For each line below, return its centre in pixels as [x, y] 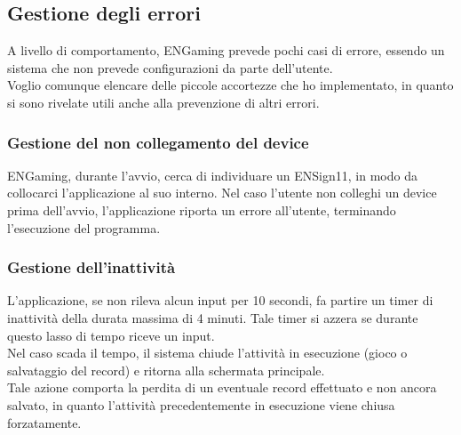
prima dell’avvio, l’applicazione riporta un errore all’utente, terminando [202, 209]
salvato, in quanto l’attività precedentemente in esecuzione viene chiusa [201, 404]
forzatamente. [44, 422]
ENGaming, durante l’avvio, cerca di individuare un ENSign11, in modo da [212, 175]
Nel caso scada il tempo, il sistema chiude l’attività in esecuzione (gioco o [207, 353]
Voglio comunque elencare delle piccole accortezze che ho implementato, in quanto [230, 85]
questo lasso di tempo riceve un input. [111, 335]
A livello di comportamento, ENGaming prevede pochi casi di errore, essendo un [226, 50]
